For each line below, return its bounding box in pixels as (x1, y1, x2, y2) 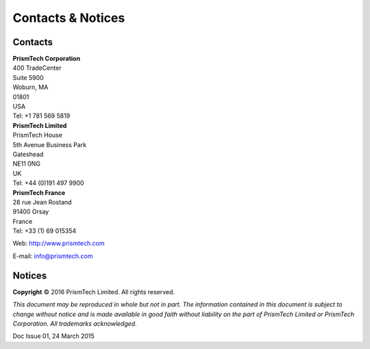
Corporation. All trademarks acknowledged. (12, 319, 137, 328)
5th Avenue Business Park (12, 140, 87, 148)
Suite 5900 (12, 73, 44, 81)
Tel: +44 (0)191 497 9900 (12, 179, 85, 188)
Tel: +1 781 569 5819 (12, 112, 71, 120)
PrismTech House (12, 131, 63, 140)
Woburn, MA (12, 83, 49, 92)
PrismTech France (12, 188, 65, 196)
